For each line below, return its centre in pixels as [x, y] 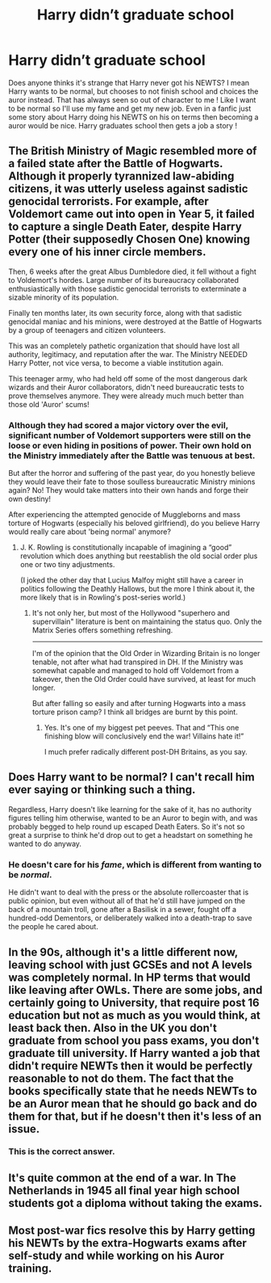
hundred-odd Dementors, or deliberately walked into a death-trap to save [130, 918]
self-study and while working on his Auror [116, 1256]
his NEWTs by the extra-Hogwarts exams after [128, 1243]
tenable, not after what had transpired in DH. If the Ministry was [138, 662]
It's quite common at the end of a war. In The [122, 1178]
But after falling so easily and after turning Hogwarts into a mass [139, 704]
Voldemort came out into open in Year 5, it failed [131, 215]
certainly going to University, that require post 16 [134, 1002]
